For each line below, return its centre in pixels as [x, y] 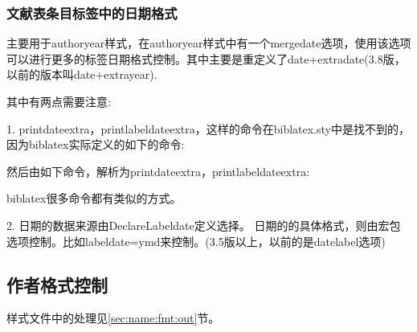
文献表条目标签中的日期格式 [92, 12]
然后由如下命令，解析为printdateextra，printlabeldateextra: [158, 171]
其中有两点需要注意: [59, 101]
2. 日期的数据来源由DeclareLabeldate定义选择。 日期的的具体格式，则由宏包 [204, 225]
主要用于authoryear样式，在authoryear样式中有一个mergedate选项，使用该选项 [209, 43]
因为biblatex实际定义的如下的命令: [96, 144]
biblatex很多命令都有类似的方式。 [94, 198]
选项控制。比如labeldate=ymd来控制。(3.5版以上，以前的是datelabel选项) [196, 241]
